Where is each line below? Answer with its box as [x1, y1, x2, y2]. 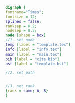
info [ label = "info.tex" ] [5, 47, 62, 52]
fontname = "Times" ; [5, 9, 44, 15]
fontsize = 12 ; [5, 14, 37, 19]
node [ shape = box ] [5, 33, 46, 38]
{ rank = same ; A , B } [5, 88, 49, 93]
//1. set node [5, 38, 35, 43]
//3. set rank [5, 84, 35, 89]
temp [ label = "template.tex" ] [5, 42, 71, 47]
